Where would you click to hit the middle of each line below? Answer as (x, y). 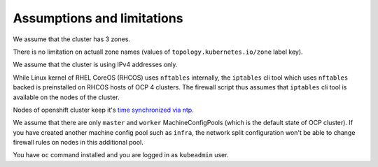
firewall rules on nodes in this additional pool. (78, 143)
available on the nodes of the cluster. (66, 97)
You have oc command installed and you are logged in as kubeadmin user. (121, 155)
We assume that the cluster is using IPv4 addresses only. (95, 65)
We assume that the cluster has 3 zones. (72, 39)
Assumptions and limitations (98, 18)
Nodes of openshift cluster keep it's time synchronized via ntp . (103, 110)
